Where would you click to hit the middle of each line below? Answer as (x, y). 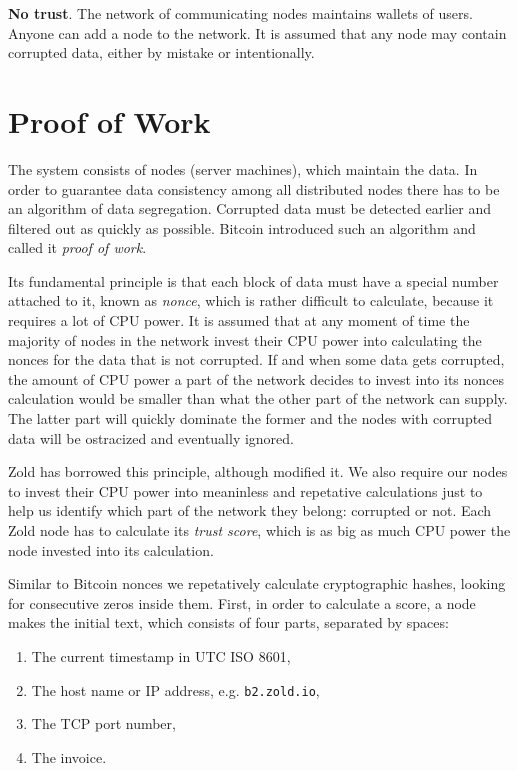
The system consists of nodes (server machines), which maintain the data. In (243, 168)
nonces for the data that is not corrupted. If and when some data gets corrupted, (256, 359)
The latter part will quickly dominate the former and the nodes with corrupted (250, 418)
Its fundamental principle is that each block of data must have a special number (253, 280)
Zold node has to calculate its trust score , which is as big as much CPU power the (259, 530)
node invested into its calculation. (111, 549)
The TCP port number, (103, 723)
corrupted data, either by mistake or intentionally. (161, 52)
